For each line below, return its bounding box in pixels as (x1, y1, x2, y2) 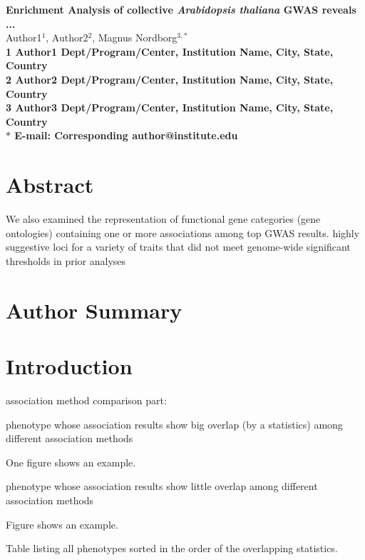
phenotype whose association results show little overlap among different (6, 479, 318, 494)
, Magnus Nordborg (92, 30, 178, 45)
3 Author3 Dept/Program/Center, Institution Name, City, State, (6, 100, 334, 115)
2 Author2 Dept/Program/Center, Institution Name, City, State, (6, 71, 334, 86)
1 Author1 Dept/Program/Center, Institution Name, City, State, (6, 44, 334, 59)
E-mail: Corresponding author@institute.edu (14, 128, 238, 143)
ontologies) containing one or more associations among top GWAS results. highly (6, 225, 360, 240)
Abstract (6, 170, 94, 199)
